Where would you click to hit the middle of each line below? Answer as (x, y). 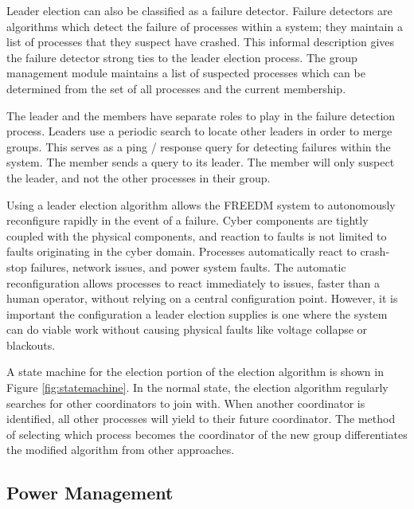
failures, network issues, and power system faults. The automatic (188, 266)
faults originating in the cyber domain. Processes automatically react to (182, 251)
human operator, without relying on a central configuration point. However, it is (202, 298)
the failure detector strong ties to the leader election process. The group (182, 57)
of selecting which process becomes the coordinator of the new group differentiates (207, 434)
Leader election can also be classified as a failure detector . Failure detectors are (199, 10)
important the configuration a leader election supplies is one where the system (197, 313)
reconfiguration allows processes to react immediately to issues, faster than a (193, 282)
